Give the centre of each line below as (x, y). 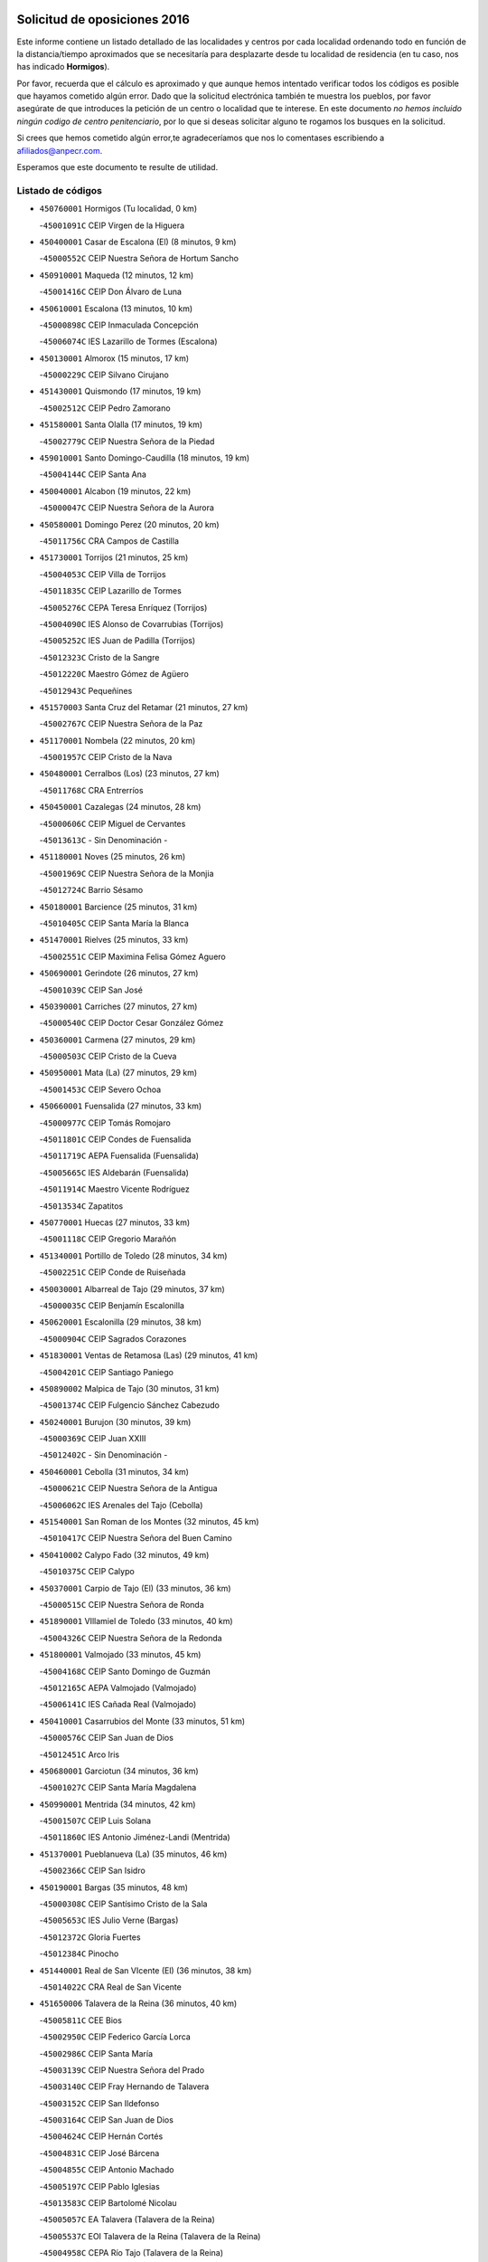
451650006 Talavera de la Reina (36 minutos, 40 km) (138, 2003)
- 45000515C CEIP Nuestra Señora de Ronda (122, 1604)
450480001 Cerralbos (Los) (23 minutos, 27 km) (130, 774)
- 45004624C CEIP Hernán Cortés (101, 2136)
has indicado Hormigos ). (63, 67)
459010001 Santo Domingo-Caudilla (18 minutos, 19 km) (145, 458)
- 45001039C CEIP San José (91, 990)
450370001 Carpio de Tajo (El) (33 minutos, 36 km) (135, 1588)
